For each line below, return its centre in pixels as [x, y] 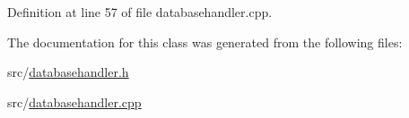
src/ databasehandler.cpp [74, 101]
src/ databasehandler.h [68, 72]
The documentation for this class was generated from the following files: [205, 42]
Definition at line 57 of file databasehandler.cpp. [140, 12]
